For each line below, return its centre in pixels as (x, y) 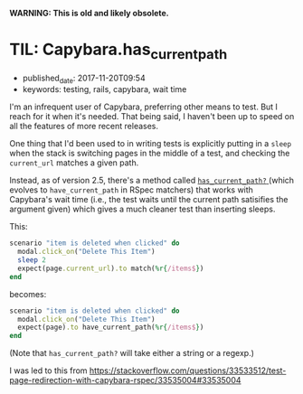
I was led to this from (48, 371)
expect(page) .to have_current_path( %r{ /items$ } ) (111, 328)
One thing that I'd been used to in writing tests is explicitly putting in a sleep (151, 144)
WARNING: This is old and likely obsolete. (89, 13)
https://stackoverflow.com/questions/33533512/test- (188, 371)
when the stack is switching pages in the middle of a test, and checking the (150, 154)
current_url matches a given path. (74, 163)
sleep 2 (32, 260)
